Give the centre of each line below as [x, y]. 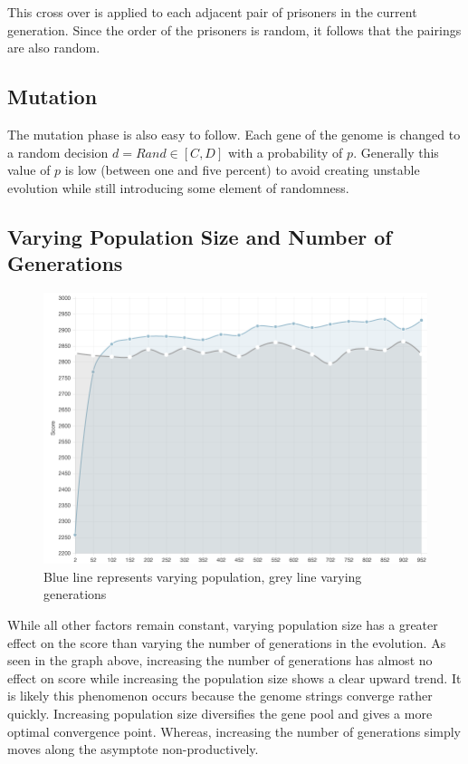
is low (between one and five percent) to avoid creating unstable [242, 170]
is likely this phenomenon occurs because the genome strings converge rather [220, 696]
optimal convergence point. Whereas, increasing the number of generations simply [234, 731]
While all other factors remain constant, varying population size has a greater [223, 625]
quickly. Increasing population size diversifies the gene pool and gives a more [220, 713]
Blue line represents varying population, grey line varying [203, 576]
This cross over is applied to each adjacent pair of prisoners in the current [212, 12]
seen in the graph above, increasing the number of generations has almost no [220, 660]
